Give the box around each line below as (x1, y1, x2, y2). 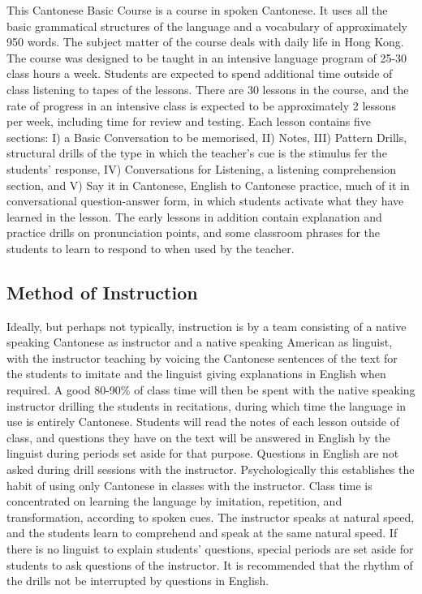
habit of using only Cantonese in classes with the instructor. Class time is (6, 476, 372, 493)
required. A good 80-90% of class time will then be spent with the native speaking (6, 381, 416, 398)
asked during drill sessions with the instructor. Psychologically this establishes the (6, 461, 415, 478)
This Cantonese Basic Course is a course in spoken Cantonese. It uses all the (6, 2, 388, 18)
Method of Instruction (6, 279, 198, 304)
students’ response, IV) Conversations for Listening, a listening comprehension (6, 160, 397, 177)
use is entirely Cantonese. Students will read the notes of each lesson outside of (6, 413, 400, 430)
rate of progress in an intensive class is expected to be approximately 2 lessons (6, 97, 396, 114)
